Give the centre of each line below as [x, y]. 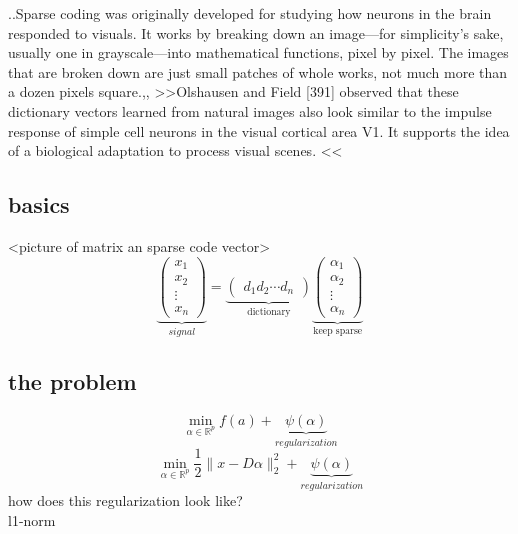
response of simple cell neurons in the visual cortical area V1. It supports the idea [259, 130]
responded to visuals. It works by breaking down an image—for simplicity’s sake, [256, 32]
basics [39, 204]
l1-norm [32, 519]
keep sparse [338, 331]
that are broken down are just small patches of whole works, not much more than [258, 71]
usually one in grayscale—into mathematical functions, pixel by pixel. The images [258, 52]
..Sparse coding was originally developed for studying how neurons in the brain [250, 13]
